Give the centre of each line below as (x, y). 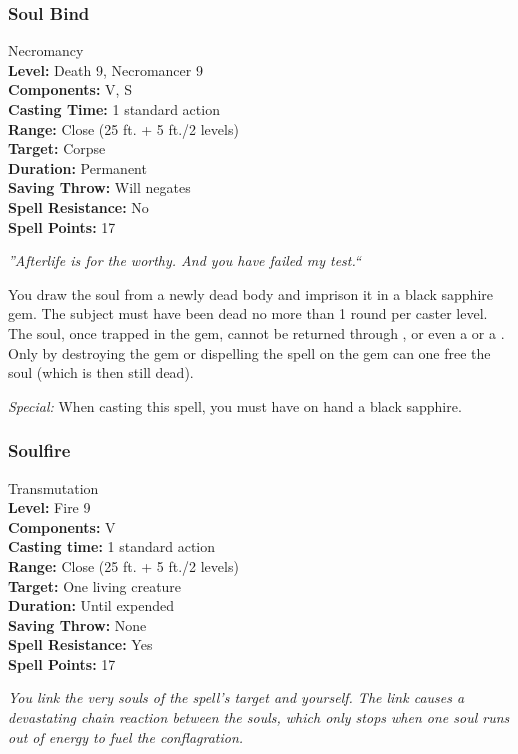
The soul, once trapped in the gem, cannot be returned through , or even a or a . (256, 332)
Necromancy (46, 50)
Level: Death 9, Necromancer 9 (105, 69)
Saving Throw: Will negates (99, 187)
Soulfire (39, 450)
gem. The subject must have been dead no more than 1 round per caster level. (248, 313)
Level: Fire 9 (49, 507)
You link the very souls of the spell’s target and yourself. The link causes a (236, 697)
